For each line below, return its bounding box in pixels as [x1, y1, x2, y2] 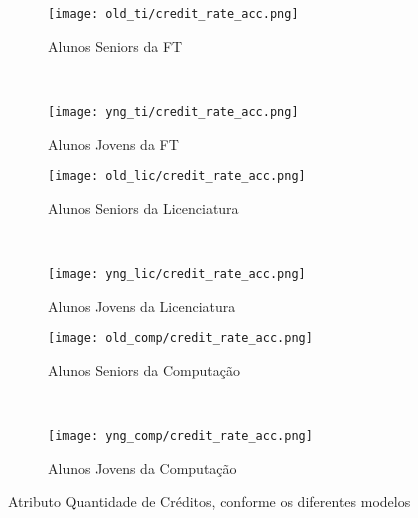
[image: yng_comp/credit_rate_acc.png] [48, 429, 313, 444]
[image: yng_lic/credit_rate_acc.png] [48, 266, 306, 281]
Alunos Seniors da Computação [48, 359, 240, 380]
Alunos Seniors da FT [48, 35, 183, 56]
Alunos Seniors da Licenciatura [48, 197, 239, 218]
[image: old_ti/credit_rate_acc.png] [48, 7, 299, 21]
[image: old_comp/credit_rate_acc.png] [48, 331, 313, 346]
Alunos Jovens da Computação [48, 457, 237, 478]
